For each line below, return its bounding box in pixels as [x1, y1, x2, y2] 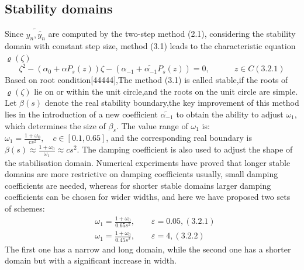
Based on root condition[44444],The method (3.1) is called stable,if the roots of [5, 74, 288, 86]
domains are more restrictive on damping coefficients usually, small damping [5, 168, 278, 180]
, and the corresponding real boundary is [106, 131, 252, 144]
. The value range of [116, 119, 188, 131]
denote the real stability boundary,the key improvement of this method [44, 96, 299, 109]
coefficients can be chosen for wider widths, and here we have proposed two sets [5, 191, 291, 203]
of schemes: [5, 202, 45, 214]
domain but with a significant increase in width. [5, 254, 177, 266]
